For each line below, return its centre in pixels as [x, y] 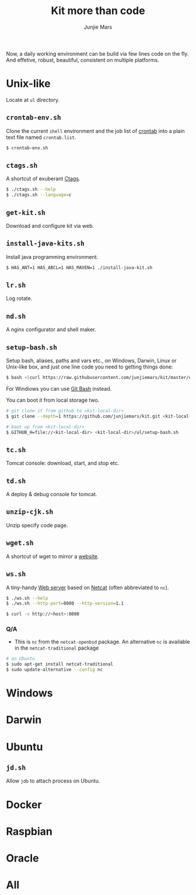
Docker [24, 805]
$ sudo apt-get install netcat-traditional [60, 664]
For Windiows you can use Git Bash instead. [59, 388]
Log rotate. [19, 298]
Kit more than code [98, 11]
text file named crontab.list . [41, 137]
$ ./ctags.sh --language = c [39, 195]
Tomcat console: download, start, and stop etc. [63, 463]
